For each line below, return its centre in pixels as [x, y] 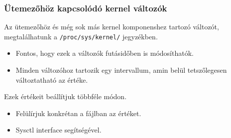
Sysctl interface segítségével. [58, 130]
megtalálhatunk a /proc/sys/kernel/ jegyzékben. [81, 36]
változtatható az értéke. [52, 79]
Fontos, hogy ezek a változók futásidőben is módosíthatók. [105, 53]
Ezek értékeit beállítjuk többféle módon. [65, 96]
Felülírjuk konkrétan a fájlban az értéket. [78, 113]
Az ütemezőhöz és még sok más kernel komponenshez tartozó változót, [112, 27]
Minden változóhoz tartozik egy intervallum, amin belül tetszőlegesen [121, 70]
